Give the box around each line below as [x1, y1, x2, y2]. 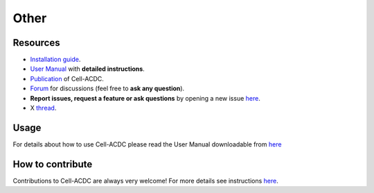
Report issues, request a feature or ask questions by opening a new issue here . [30, 94, 261, 102]
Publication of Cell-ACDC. [30, 74, 104, 83]
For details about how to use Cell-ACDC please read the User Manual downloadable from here [12, 140, 282, 149]
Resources [12, 37, 60, 49]
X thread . [30, 104, 57, 112]
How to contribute [12, 158, 93, 170]
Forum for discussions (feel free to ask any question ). [30, 84, 185, 93]
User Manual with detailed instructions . [30, 65, 145, 73]
